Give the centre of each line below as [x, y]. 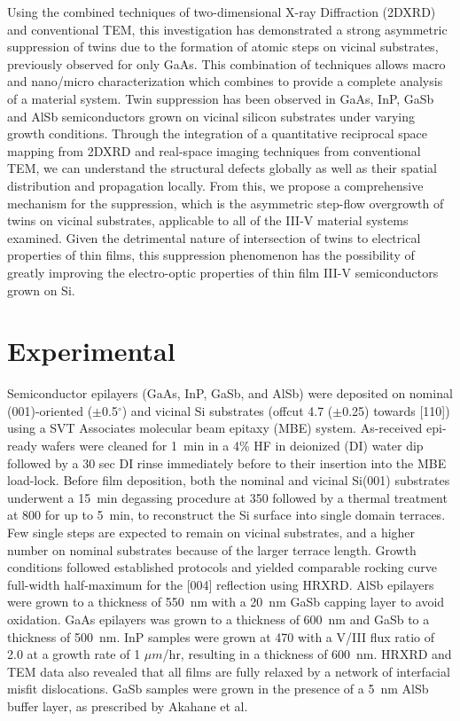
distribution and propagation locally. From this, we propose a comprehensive [215, 185]
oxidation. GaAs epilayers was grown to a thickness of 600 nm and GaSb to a [218, 619]
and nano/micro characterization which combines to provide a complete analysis [225, 81]
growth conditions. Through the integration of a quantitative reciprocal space [218, 133]
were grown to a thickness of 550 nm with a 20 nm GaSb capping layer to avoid [226, 602]
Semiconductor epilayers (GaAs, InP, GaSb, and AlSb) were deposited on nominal [230, 393]
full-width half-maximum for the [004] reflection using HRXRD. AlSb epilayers [221, 584]
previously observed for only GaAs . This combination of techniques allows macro [226, 63]
